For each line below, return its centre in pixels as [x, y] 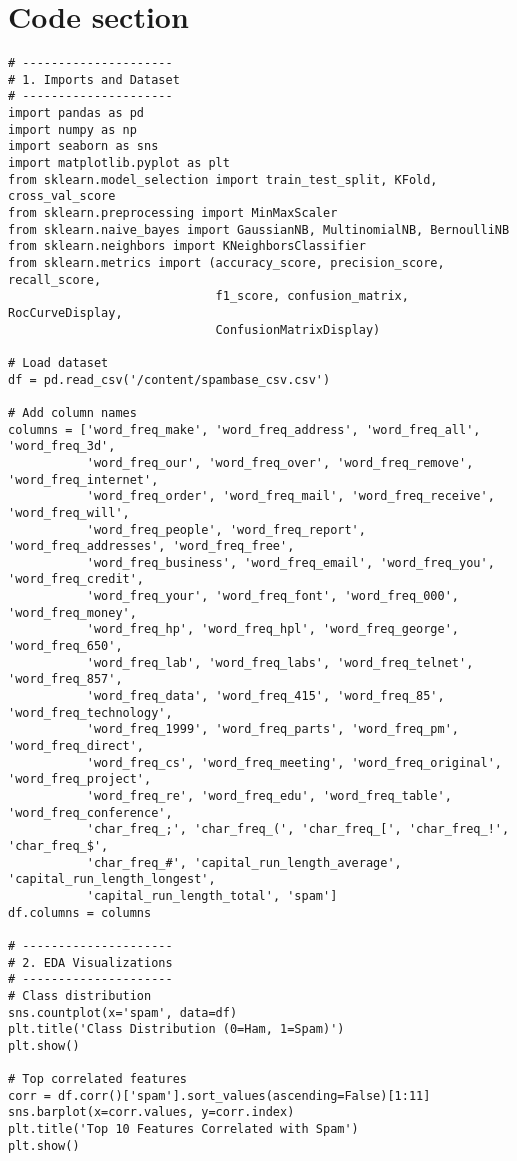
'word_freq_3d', [62, 446]
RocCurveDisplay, [65, 312]
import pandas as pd [76, 113]
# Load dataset [58, 362]
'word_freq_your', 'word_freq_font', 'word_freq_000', [273, 596]
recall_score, [55, 279]
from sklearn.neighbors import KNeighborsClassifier [187, 246]
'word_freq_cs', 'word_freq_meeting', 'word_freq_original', [294, 762]
